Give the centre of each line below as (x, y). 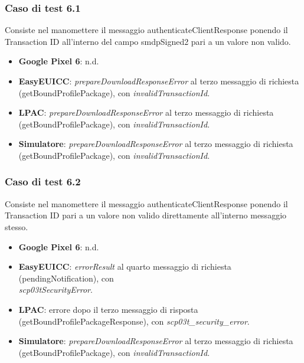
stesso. (17, 226)
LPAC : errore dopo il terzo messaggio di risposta (108, 309)
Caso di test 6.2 (43, 181)
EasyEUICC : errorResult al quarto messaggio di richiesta (125, 266)
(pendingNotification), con (66, 278)
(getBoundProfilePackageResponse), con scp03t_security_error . (134, 321)
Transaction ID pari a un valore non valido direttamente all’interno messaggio (146, 215)
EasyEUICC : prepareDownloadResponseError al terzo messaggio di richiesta (159, 81)
